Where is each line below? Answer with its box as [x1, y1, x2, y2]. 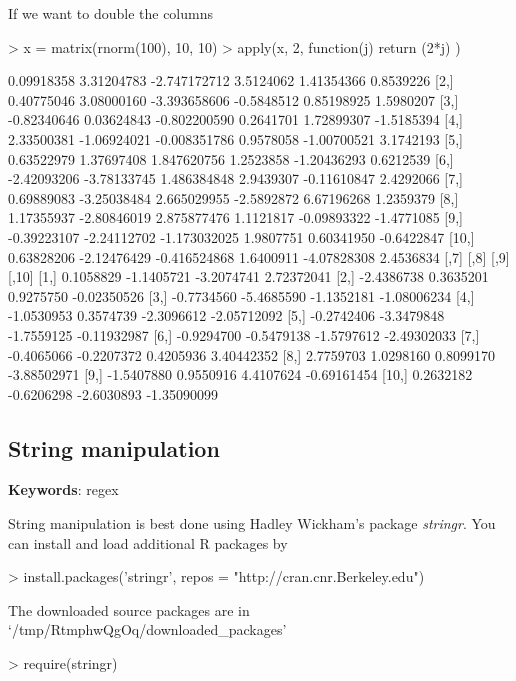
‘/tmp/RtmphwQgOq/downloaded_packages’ [8, 619, 287, 640]
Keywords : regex [8, 479, 119, 500]
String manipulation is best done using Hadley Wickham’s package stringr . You [8, 513, 496, 534]
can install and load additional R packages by [8, 532, 288, 553]
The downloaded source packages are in [8, 599, 250, 620]
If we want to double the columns [8, 3, 214, 23]
